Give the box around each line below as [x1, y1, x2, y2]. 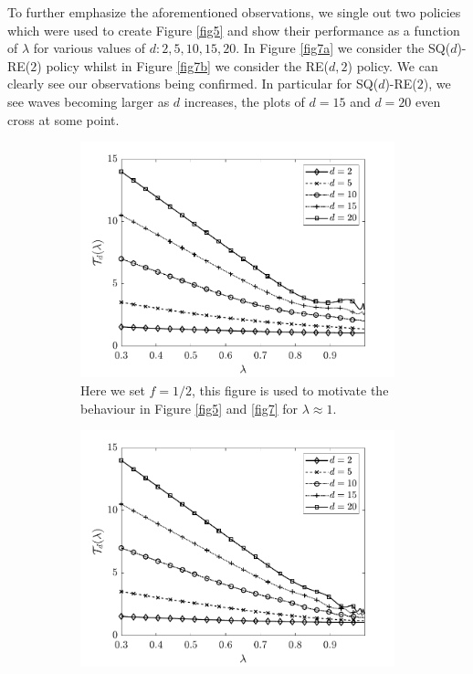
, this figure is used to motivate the [192, 381, 389, 400]
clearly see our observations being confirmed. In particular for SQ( [7, 74, 379, 93]
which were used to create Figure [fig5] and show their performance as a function [7, 20, 460, 39]
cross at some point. [7, 110, 120, 129]
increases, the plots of [184, 91, 305, 111]
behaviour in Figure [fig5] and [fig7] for [80, 398, 299, 417]
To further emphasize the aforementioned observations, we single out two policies [7, 3, 461, 21]
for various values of [33, 38, 146, 58]
